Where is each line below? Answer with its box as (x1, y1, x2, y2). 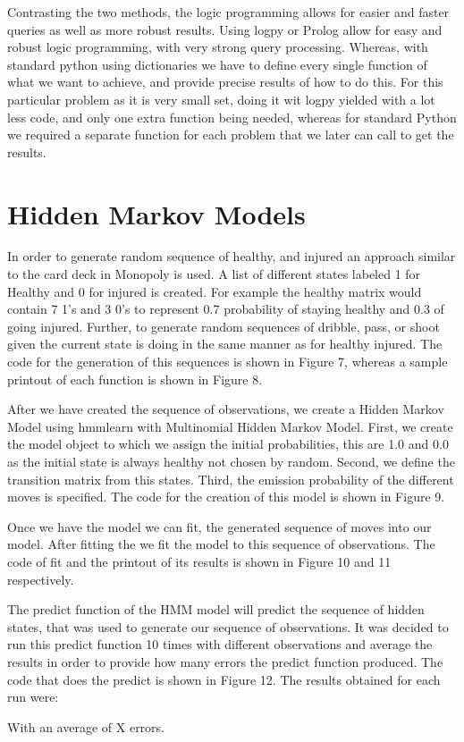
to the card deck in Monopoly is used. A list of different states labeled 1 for (7, 265, 421, 283)
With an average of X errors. (7, 717, 165, 736)
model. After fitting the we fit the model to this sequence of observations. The (7, 535, 435, 553)
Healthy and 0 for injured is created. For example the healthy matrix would (7, 282, 422, 300)
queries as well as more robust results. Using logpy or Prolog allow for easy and (7, 20, 443, 38)
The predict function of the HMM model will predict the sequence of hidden (7, 600, 425, 619)
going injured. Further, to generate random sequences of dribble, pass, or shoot (7, 316, 440, 335)
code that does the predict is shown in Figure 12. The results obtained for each (7, 670, 441, 688)
